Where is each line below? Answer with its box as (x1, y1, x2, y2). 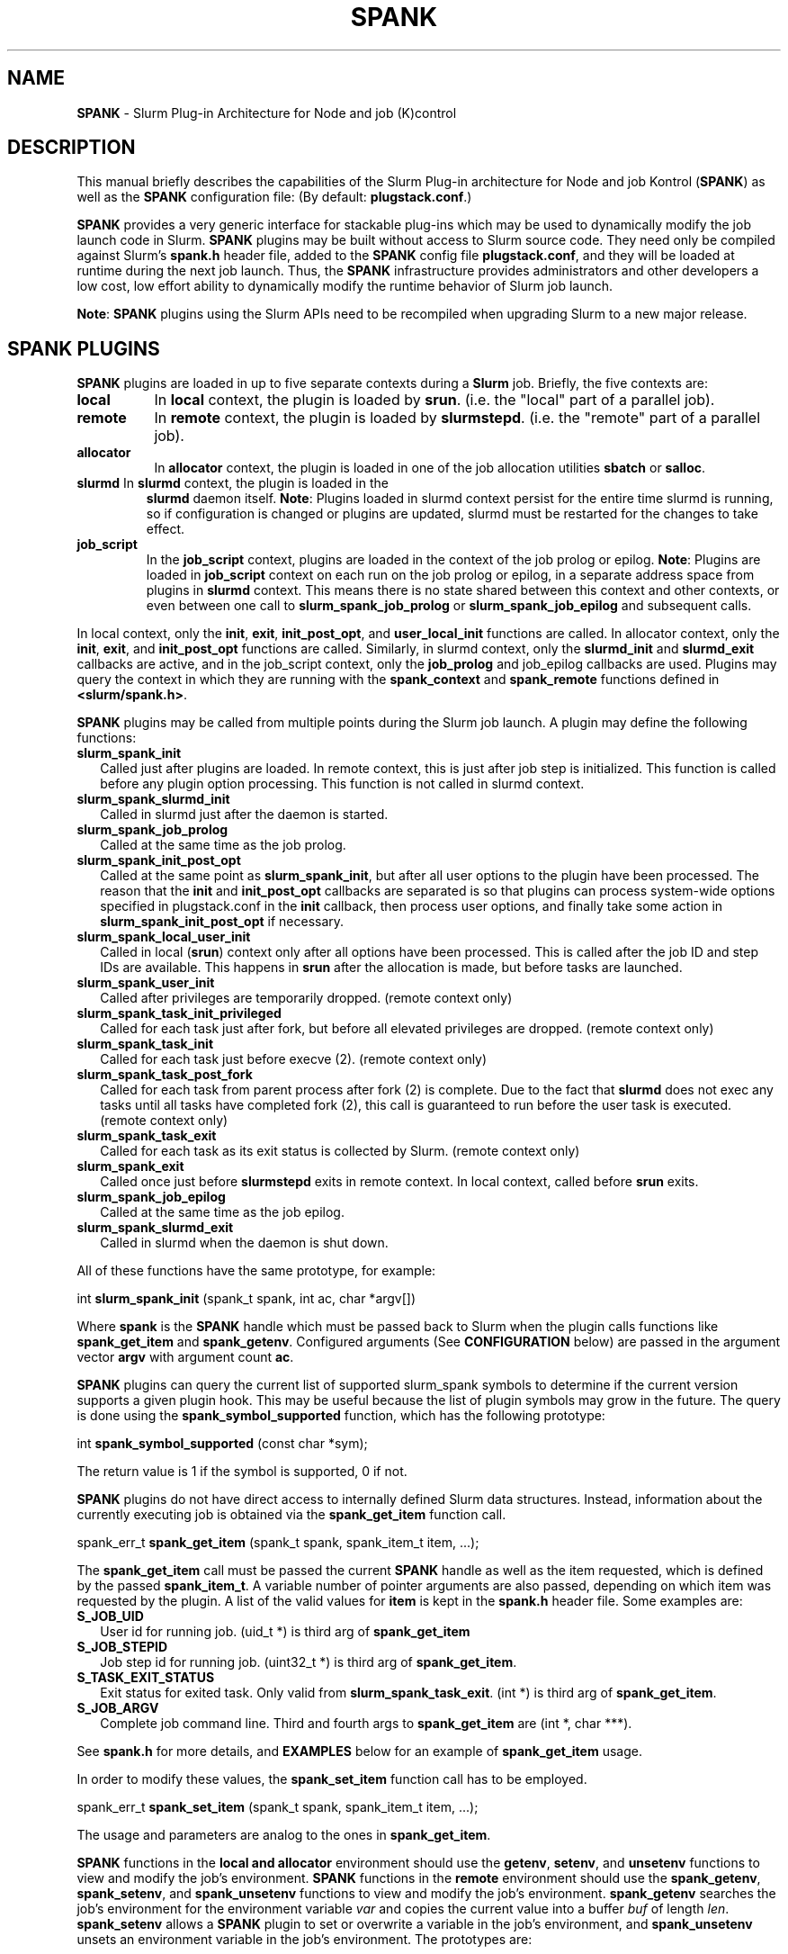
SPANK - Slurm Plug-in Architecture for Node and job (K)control (76, 104, 457, 121)
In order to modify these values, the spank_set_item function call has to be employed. (76, 1771, 587, 1787)
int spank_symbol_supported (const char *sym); (76, 1436, 368, 1452)
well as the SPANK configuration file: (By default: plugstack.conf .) (76, 189, 472, 205)
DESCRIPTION (7, 136, 136, 159)
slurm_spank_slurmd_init (76, 791, 230, 807)
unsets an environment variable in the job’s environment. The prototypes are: (76, 1931, 533, 1948)
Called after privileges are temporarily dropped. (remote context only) (100, 990, 513, 1006)
